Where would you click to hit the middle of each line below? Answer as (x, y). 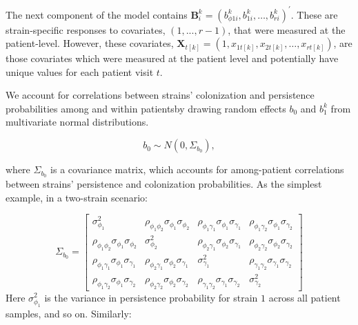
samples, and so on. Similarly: (69, 313)
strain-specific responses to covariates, (86, 29)
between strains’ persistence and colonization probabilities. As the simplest (164, 183)
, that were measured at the (287, 29)
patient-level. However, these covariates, (90, 43)
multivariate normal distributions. (77, 122)
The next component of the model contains (97, 14)
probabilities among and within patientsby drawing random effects (146, 108)
